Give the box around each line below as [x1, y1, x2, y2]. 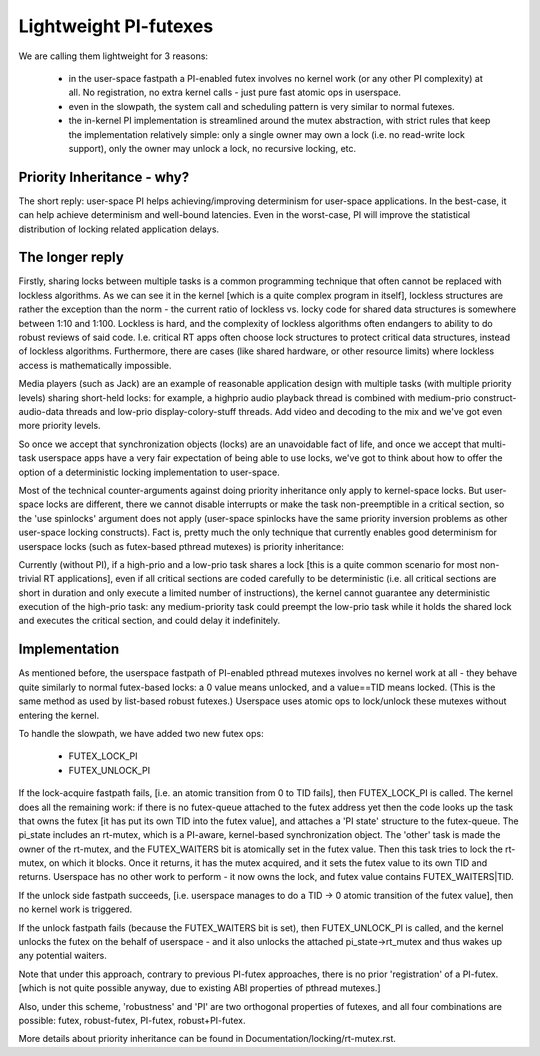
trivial [18, 573, 42, 585]
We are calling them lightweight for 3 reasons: [18, 50, 209, 62]
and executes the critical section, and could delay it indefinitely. [18, 615, 281, 627]
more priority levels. [18, 420, 101, 432]
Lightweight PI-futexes [18, 15, 214, 37]
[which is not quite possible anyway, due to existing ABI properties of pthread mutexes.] [18, 982, 381, 994]
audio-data [18, 406, 64, 417]
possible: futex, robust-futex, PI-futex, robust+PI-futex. [18, 1014, 246, 1026]
